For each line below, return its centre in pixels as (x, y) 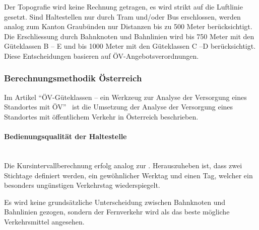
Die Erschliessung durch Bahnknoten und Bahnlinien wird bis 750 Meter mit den (129, 36)
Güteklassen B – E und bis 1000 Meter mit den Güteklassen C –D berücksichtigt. (130, 46)
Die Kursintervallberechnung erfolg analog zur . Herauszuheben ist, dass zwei (123, 165)
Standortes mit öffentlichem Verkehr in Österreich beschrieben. (101, 116)
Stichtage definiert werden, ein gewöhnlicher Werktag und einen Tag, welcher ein (128, 175)
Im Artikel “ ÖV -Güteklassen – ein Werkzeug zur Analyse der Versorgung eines (125, 97)
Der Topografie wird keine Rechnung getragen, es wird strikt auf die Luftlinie (123, 7)
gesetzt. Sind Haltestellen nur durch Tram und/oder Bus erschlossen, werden (122, 16)
